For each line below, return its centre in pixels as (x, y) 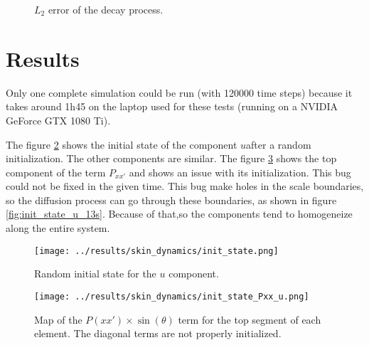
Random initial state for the (95, 274)
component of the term (56, 172)
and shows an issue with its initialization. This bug (240, 172)
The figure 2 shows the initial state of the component (122, 144)
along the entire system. (58, 228)
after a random (279, 144)
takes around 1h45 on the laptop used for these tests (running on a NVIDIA (172, 106)
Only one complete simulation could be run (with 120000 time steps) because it (179, 92)
